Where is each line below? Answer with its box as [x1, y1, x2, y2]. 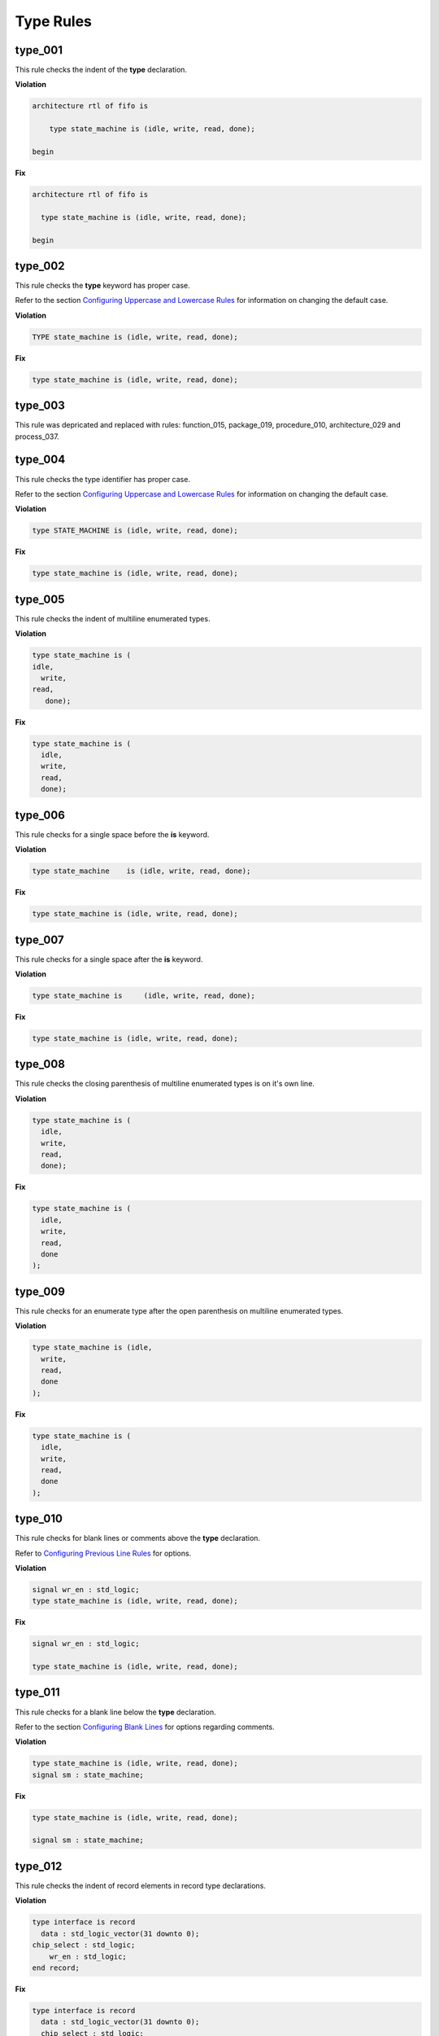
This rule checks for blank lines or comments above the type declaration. [15, 1534, 260, 1543]
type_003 [15, 399, 65, 413]
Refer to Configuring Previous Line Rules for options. [15, 1548, 192, 1558]
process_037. [15, 432, 60, 441]
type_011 [15, 1686, 60, 1700]
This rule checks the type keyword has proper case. [15, 281, 190, 291]
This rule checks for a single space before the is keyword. [15, 829, 210, 839]
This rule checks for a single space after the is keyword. [15, 954, 203, 964]
